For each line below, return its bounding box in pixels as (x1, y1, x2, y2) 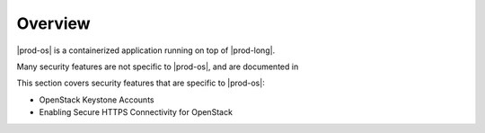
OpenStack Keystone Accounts (39, 94, 154, 105)
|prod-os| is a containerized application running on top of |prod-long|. (16, 45, 276, 56)
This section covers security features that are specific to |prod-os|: (16, 77, 265, 89)
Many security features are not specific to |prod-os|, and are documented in (16, 61, 299, 72)
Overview (16, 13, 91, 33)
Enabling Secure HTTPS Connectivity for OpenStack (39, 107, 234, 118)
